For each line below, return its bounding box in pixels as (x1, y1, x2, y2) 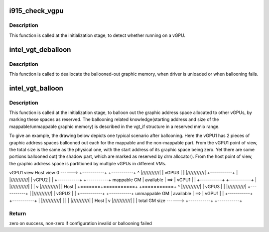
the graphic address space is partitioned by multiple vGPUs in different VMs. (9, 160, 167, 166)
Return (9, 210, 26, 217)
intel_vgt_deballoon (9, 45, 71, 54)
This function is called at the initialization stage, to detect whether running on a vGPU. (9, 32, 185, 38)
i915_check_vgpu (9, 6, 64, 15)
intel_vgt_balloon (9, 84, 63, 92)
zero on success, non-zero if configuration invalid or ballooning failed (9, 220, 152, 226)
